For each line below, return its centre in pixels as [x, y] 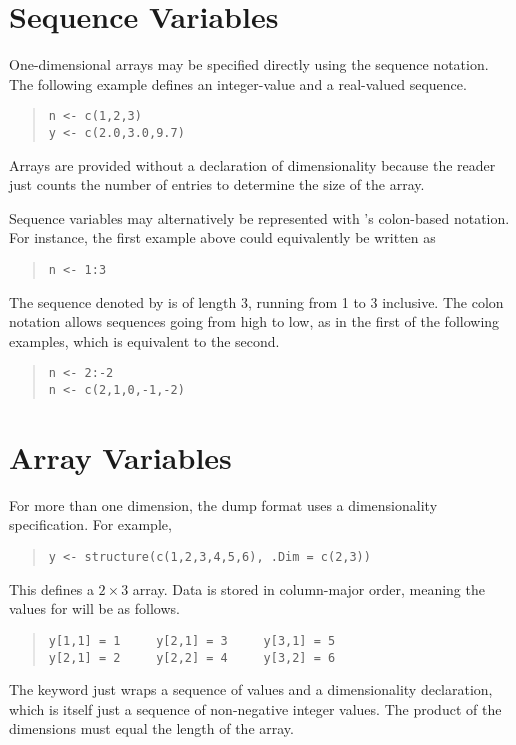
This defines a [51, 588]
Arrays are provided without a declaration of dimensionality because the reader [252, 164]
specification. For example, [90, 524]
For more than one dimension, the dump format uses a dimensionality [223, 504]
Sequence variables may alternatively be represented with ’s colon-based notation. [259, 217]
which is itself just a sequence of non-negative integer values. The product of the [255, 708]
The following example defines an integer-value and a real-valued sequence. [238, 83]
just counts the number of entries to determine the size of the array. [217, 184]
